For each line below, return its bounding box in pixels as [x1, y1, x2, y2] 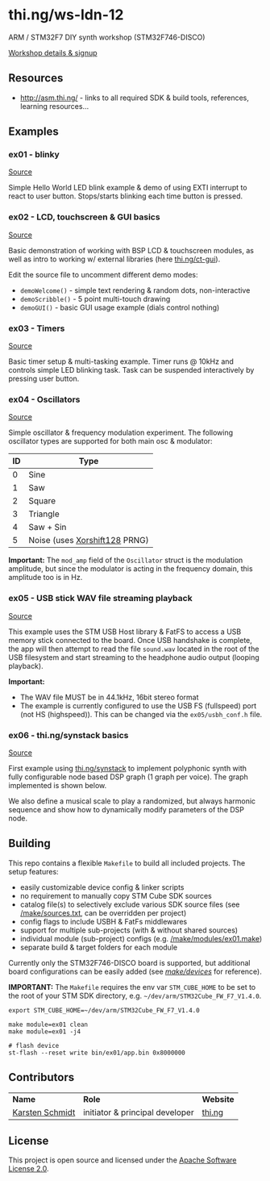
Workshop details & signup [8, 48, 98, 57]
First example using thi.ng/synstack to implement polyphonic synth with [8, 763, 247, 773]
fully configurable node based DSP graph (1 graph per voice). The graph [8, 772, 248, 782]
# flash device [8, 1041, 60, 1050]
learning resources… [19, 101, 89, 111]
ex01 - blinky [8, 149, 60, 161]
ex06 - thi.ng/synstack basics [8, 729, 129, 741]
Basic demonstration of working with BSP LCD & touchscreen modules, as [8, 245, 254, 255]
